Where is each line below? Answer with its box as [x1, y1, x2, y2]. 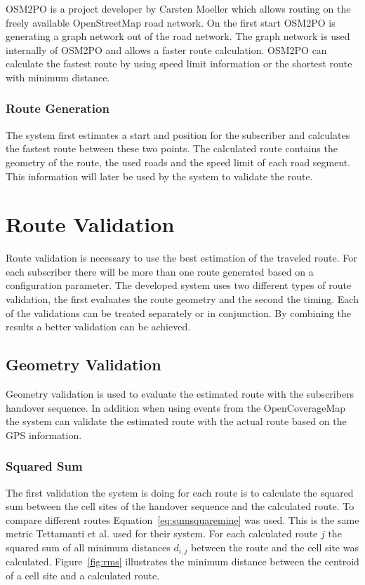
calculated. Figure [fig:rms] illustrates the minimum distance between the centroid [6, 554, 359, 569]
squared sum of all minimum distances [6, 540, 171, 555]
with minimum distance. [6, 69, 110, 84]
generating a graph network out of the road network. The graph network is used [6, 29, 350, 43]
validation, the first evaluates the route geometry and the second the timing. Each [6, 292, 359, 307]
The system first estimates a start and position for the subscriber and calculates [6, 127, 350, 142]
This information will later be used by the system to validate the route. [6, 168, 313, 183]
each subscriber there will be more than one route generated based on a [6, 264, 314, 278]
